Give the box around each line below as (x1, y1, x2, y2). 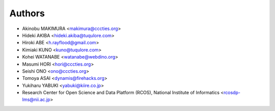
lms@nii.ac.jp (22, 97, 50, 103)
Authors (9, 8, 45, 19)
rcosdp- (223, 90, 240, 96)
